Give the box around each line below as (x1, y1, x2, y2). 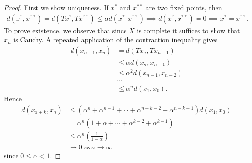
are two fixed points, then (145, 2, 222, 12)
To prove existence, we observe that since (4, 25, 127, 35)
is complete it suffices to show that (137, 25, 240, 35)
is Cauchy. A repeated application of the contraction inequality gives (13, 34, 218, 45)
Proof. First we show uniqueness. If (4, 2, 108, 12)
